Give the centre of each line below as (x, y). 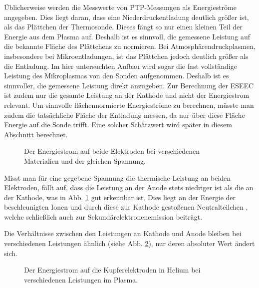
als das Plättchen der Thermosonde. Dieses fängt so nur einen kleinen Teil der (123, 27)
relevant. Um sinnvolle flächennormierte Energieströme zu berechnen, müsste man (129, 105)
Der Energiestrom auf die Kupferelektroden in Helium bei (112, 270)
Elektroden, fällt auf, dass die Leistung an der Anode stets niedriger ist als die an (129, 187)
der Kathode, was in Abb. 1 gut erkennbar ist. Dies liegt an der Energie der (120, 197)
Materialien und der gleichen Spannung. (85, 160)
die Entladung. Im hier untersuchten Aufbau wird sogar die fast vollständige (121, 66)
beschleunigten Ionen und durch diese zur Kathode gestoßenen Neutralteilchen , (126, 207)
